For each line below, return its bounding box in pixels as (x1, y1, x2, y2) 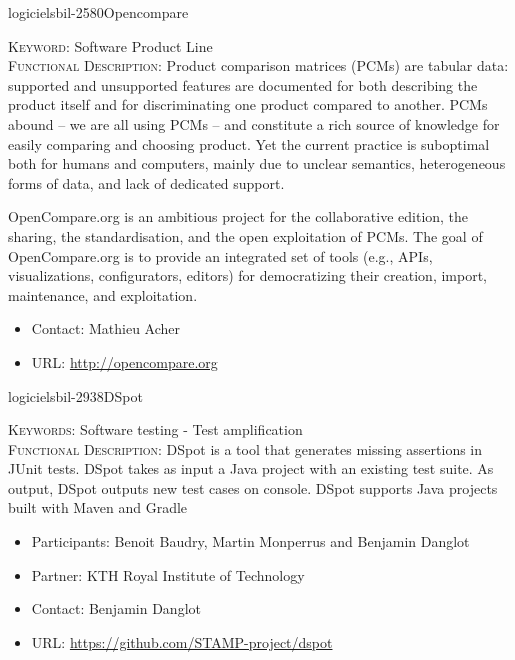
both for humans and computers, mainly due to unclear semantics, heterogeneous (8, 153, 506, 174)
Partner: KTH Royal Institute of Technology (31, 564, 305, 585)
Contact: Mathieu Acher (31, 318, 181, 339)
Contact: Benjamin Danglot (31, 598, 201, 619)
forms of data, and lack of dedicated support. (8, 172, 285, 193)
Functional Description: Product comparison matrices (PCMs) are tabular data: (8, 55, 509, 76)
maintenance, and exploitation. (8, 284, 198, 305)
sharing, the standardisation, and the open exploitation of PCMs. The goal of (8, 225, 483, 246)
